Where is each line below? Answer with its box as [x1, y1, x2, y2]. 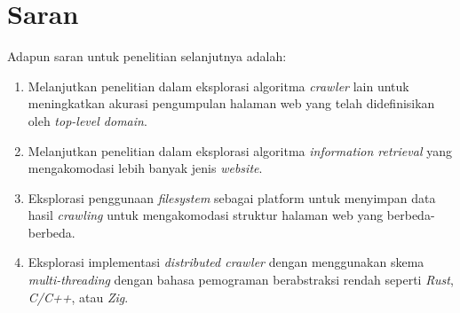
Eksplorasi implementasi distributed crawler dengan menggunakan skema [28, 253, 424, 271]
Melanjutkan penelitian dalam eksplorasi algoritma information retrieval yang [28, 141, 452, 160]
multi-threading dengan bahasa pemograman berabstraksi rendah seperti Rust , [28, 270, 454, 289]
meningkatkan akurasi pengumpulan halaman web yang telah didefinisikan [28, 94, 435, 113]
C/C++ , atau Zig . [28, 287, 129, 306]
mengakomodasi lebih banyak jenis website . [28, 159, 263, 177]
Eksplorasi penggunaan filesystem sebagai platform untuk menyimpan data [28, 188, 436, 207]
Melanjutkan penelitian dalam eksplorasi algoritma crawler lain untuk [28, 76, 409, 95]
